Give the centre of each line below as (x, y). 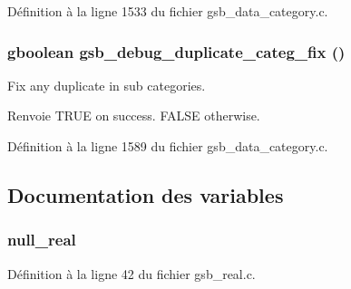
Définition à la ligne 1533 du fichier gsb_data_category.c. (168, 11)
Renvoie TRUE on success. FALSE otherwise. (134, 116)
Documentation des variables (146, 194)
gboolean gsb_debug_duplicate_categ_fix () (176, 51)
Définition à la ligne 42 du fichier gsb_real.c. (132, 273)
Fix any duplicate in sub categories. (107, 85)
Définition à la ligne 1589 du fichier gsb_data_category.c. (168, 146)
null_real (42, 240)
